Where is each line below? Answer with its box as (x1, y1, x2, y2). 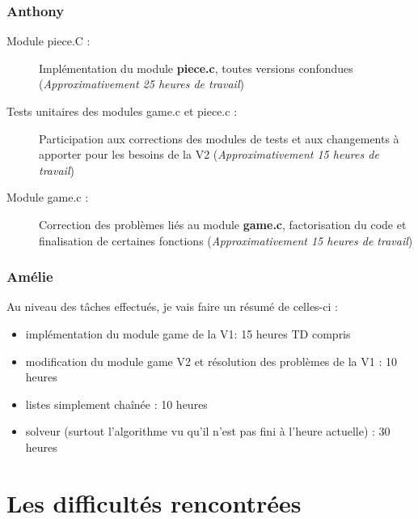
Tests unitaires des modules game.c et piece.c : (6, 103, 238, 119)
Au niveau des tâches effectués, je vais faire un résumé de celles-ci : (6, 298, 338, 315)
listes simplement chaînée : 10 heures (25, 395, 208, 412)
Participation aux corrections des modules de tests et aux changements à (39, 130, 399, 147)
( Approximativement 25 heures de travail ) (39, 75, 244, 92)
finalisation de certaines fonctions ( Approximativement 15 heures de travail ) (39, 232, 413, 249)
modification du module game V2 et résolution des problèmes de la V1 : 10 (25, 352, 397, 369)
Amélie (6, 266, 53, 287)
